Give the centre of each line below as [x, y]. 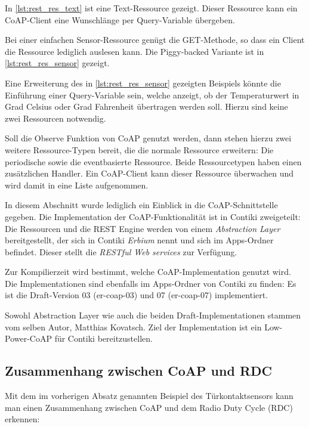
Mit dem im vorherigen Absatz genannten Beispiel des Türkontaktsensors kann [149, 396]
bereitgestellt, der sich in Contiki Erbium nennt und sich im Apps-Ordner [139, 240]
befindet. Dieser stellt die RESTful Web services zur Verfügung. [121, 251]
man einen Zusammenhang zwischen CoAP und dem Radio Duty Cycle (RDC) [149, 407]
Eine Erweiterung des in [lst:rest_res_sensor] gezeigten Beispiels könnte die [143, 83]
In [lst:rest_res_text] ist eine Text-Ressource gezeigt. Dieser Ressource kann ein [151, 8]
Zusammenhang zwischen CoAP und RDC [139, 371]
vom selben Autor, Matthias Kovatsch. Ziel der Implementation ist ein [133, 327]
